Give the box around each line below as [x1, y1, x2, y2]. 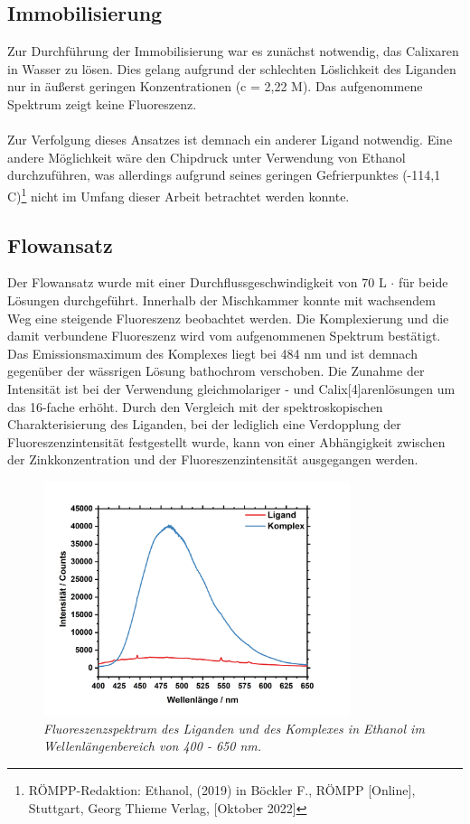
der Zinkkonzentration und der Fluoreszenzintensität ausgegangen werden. [7, 450, 418, 469]
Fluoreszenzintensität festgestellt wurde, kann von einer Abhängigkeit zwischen [7, 432, 446, 451]
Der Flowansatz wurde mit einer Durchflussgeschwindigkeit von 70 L [7, 273, 387, 292]
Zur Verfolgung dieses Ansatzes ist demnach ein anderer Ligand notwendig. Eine [7, 130, 453, 149]
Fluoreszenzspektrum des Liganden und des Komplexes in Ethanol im [43, 718, 425, 737]
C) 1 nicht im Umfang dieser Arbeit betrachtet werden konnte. [7, 183, 350, 205]
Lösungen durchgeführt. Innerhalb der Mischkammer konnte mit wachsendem [7, 291, 436, 309]
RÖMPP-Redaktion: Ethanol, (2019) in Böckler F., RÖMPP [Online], [28, 781, 416, 800]
